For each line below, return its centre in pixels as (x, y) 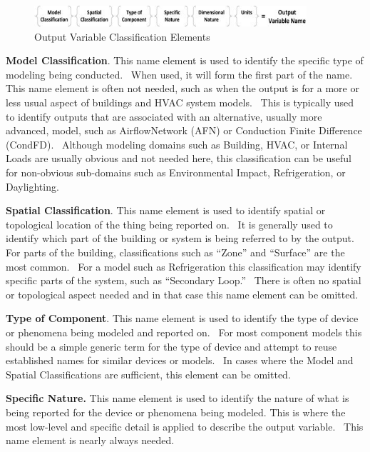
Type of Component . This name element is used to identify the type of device (182, 318)
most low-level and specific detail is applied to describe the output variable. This (185, 426)
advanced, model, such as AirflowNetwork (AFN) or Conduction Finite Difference (184, 130)
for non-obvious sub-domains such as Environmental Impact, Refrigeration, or (176, 172)
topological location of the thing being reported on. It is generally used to (169, 224)
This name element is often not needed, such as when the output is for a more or (183, 88)
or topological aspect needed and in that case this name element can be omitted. (182, 294)
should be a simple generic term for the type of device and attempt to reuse (171, 346)
